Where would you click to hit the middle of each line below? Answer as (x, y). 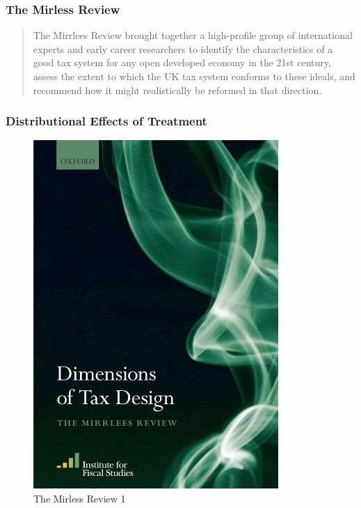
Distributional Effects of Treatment (106, 121)
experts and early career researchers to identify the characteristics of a (183, 48)
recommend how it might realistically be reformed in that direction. (177, 90)
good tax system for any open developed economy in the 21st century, (182, 62)
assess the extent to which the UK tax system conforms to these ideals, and (194, 76)
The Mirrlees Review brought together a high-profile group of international (193, 35)
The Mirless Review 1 (80, 498)
